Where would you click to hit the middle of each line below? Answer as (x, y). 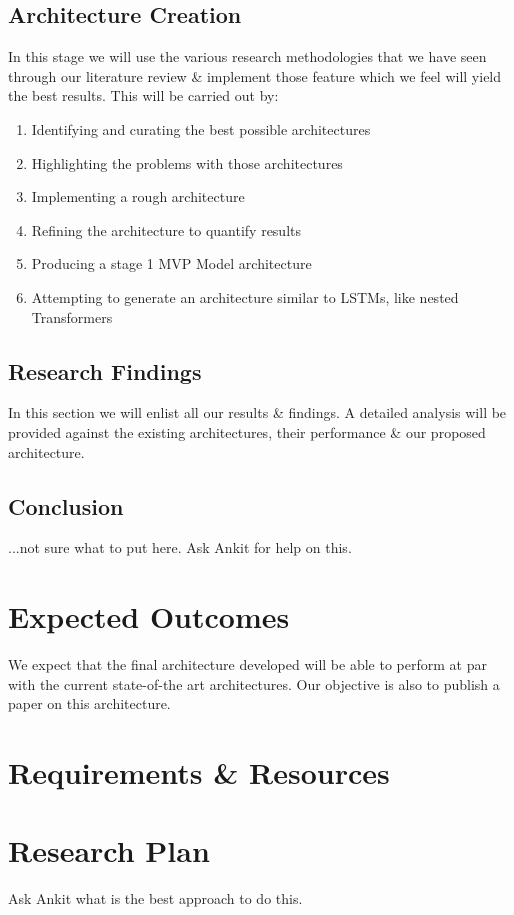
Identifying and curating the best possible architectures (201, 128)
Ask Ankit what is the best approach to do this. (155, 898)
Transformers (72, 316)
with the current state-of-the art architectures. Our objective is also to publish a (254, 683)
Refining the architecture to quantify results (166, 229)
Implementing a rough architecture (138, 196)
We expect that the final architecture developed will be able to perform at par (247, 664)
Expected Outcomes (149, 616)
